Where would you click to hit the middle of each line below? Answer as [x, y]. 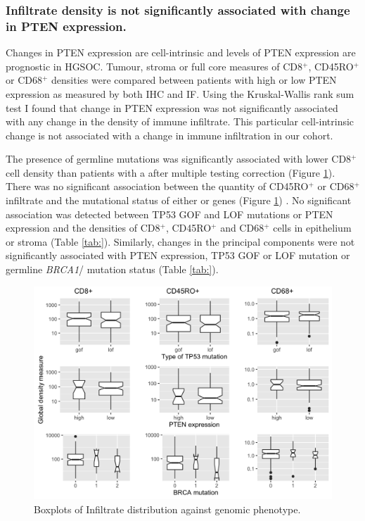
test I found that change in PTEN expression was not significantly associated [172, 107]
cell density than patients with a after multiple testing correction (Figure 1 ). [171, 172]
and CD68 [242, 228]
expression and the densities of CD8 [83, 228]
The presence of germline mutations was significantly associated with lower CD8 [179, 159]
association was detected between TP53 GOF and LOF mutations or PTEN [169, 214]
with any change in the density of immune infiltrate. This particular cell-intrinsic [180, 121]
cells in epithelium [312, 228]
